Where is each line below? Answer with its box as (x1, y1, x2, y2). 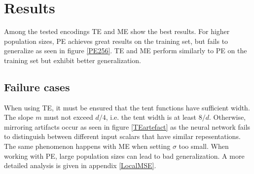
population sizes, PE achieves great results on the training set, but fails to (4, 35, 228, 46)
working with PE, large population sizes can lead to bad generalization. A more (4, 150, 245, 161)
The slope (4, 112, 34, 122)
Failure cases (4, 79, 70, 94)
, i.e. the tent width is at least (106, 112, 197, 122)
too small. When (179, 141, 229, 151)
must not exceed (44, 112, 93, 122)
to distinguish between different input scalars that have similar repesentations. (4, 131, 241, 141)
